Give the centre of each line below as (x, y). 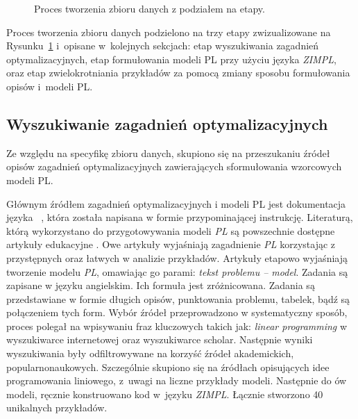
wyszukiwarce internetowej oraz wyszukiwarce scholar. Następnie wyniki (160, 339)
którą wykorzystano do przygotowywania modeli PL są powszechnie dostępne (171, 230)
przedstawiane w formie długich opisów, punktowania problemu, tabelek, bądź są (178, 298)
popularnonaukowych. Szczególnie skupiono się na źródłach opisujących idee (168, 367)
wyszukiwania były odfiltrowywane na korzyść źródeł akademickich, (150, 353)
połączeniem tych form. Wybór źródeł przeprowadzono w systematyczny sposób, (177, 312)
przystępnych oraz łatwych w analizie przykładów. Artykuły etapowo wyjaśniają (177, 257)
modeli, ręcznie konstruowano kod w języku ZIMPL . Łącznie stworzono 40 (165, 394)
